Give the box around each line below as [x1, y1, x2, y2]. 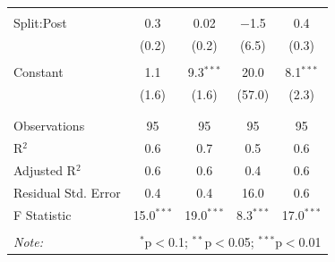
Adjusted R [13, 160, 76, 179]
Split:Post [13, 13, 67, 31]
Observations [13, 116, 85, 135]
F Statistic [13, 205, 72, 224]
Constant [13, 62, 64, 80]
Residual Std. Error [13, 182, 121, 201]
